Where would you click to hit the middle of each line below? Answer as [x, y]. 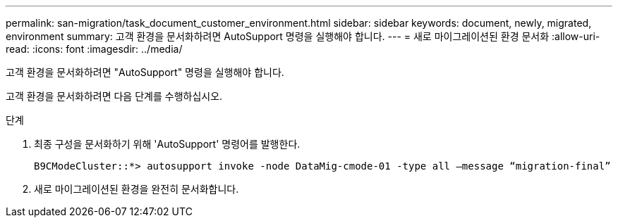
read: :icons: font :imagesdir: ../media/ [94, 49]
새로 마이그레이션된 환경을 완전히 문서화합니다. [137, 189]
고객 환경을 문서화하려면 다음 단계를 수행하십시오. [114, 96]
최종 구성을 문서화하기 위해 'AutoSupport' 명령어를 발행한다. [167, 144]
